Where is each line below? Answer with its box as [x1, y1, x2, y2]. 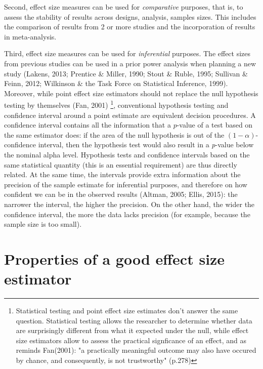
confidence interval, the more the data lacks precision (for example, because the [4, 209, 250, 219]
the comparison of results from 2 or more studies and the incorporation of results [4, 21, 255, 32]
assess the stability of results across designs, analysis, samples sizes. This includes [4, 11, 256, 22]
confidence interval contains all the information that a [4, 119, 171, 130]
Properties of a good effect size [4, 248, 225, 269]
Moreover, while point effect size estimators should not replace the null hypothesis [4, 88, 258, 98]
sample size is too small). [4, 219, 82, 229]
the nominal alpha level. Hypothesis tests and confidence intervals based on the [4, 149, 250, 159]
